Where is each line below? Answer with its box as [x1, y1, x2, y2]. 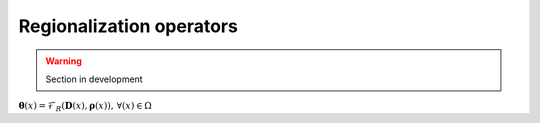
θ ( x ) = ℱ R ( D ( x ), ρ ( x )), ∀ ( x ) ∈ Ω [18, 100, 152, 114]
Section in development [45, 73, 144, 85]
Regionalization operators [18, 15, 239, 37]
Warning [45, 55, 82, 67]
